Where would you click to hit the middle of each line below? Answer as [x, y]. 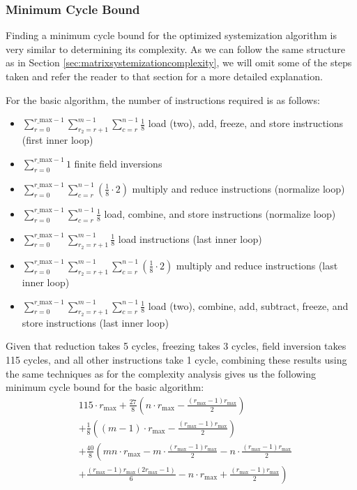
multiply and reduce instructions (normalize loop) [238, 188]
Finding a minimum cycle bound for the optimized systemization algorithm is [171, 35]
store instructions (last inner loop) [95, 322]
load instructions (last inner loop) [190, 238]
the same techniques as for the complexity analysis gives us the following [161, 373]
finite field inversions [118, 163]
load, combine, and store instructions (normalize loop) [220, 213]
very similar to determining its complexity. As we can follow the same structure [176, 49]
